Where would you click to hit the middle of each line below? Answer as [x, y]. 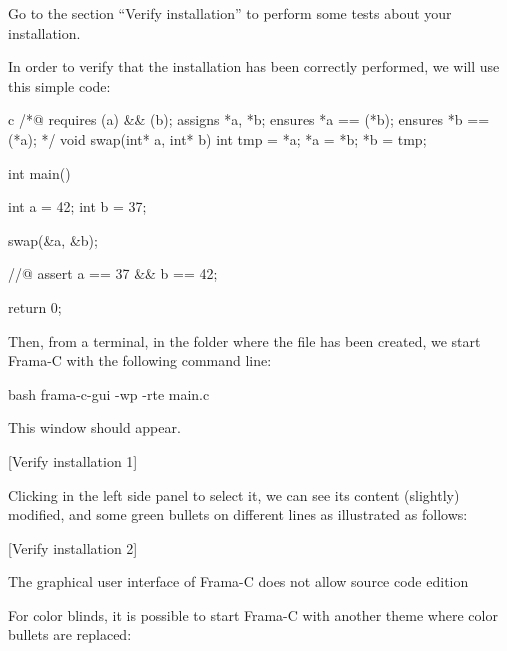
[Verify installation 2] [73, 547]
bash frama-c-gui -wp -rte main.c [109, 393]
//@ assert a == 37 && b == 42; [113, 273]
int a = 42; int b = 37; [77, 206]
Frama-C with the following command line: [140, 360]
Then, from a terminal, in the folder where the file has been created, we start [244, 340]
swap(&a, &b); [53, 239]
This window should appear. [94, 427]
